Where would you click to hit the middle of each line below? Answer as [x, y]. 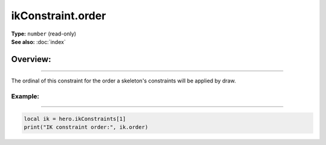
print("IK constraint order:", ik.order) [86, 127]
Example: [25, 96]
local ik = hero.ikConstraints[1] [75, 119]
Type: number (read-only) [44, 34]
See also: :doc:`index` [38, 42]
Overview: [31, 59]
